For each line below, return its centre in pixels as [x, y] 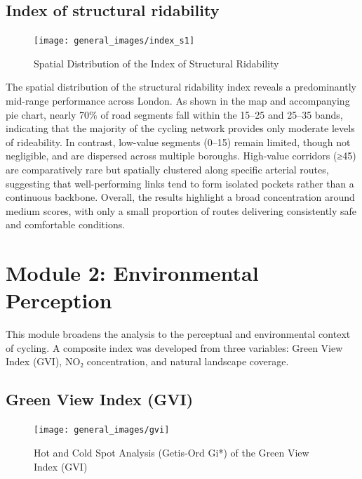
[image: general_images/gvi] [102, 430]
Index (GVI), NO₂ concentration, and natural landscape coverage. [147, 361]
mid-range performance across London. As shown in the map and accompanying [178, 101]
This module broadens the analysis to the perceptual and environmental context [178, 334]
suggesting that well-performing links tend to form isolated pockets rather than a [180, 183]
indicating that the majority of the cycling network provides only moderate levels [180, 128]
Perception [59, 300]
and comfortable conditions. [66, 224]
